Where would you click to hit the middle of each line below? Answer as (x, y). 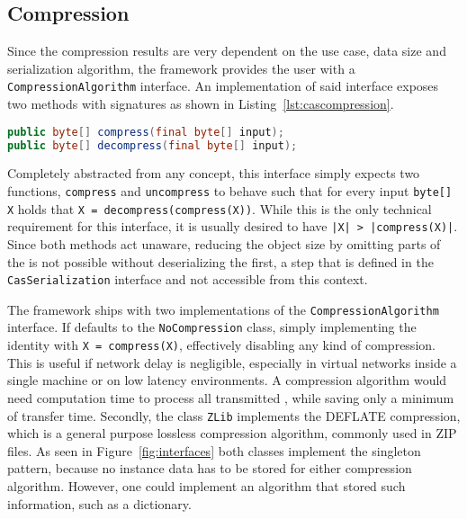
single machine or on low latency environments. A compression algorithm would (227, 380)
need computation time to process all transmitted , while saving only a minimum (231, 397)
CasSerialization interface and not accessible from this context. (188, 279)
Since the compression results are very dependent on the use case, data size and (227, 51)
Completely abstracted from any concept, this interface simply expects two (214, 173)
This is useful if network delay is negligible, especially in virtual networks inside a (232, 362)
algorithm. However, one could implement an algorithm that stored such (207, 485)
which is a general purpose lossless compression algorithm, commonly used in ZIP (232, 433)
